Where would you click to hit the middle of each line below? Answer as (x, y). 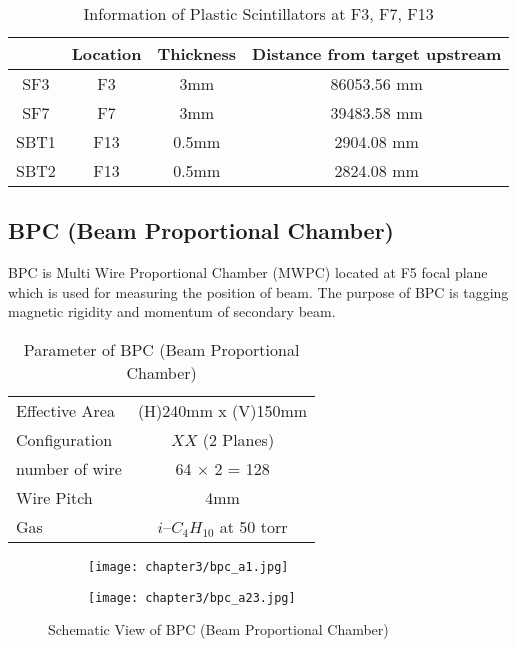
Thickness (197, 53)
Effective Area (65, 410)
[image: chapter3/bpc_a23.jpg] (192, 597)
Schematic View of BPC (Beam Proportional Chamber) (218, 629)
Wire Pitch (54, 497)
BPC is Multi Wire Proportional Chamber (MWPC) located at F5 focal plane (248, 272)
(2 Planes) (238, 439)
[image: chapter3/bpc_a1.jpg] (188, 566)
